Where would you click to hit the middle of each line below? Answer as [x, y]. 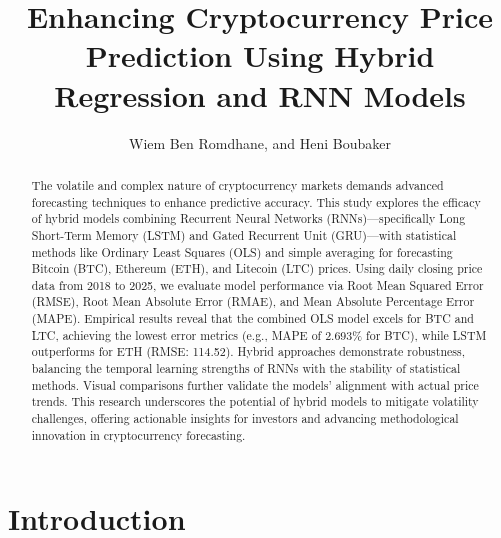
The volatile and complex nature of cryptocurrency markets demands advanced [237, 184]
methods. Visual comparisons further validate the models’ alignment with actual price [255, 384]
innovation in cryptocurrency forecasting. [138, 434]
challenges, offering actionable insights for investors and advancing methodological [245, 418]
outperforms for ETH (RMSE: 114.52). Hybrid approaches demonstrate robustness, [248, 351]
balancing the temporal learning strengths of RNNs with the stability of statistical [246, 368]
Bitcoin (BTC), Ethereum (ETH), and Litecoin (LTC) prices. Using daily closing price [257, 268]
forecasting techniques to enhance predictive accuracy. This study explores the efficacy [256, 201]
